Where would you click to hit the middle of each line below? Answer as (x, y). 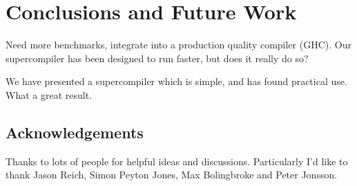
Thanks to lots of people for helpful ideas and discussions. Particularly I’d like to (177, 161)
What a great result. (49, 94)
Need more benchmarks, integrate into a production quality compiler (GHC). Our (178, 45)
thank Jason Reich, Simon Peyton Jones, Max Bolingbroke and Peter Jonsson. (172, 175)
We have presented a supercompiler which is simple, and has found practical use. (176, 81)
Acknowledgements (75, 132)
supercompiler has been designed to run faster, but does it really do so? (157, 58)
